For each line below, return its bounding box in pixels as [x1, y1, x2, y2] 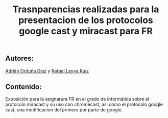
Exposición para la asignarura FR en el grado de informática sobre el [5, 96, 150, 102]
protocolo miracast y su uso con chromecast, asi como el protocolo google [5, 101, 163, 108]
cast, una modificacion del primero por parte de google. [5, 107, 123, 113]
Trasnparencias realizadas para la [12, 4, 159, 15]
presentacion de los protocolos [18, 14, 153, 26]
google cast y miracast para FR [18, 26, 153, 37]
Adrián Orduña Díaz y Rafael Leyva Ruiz [5, 67, 89, 74]
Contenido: [5, 83, 42, 91]
